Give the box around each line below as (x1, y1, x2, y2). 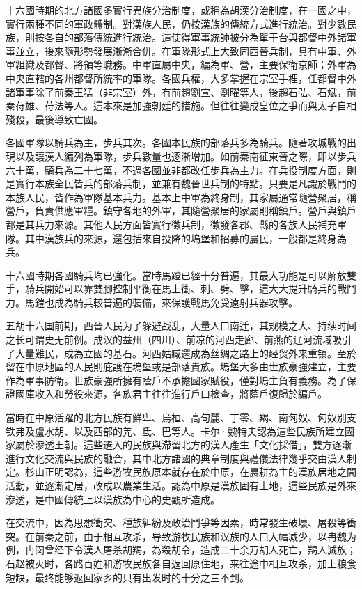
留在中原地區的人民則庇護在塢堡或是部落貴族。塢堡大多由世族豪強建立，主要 (6, 359, 356, 374)
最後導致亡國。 (34, 111, 103, 126)
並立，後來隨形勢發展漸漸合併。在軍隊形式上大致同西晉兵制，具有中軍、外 (15, 43, 356, 58)
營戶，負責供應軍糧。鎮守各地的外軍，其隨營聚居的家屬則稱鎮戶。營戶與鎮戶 (6, 203, 356, 218)
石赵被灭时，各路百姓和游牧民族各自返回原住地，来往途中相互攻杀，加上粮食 (6, 556, 356, 570)
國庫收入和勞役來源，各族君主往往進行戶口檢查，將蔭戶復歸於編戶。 (15, 386, 327, 401)
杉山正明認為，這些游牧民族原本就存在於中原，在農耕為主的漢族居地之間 (24, 464, 356, 479)
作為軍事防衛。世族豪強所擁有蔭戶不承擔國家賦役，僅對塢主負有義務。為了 (6, 372, 347, 387)
